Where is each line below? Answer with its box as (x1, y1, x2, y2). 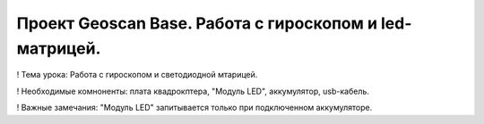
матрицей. (16, 38, 101, 58)
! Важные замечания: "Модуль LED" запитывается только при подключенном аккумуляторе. (16, 103, 373, 113)
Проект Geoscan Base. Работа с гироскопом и (16, 13, 378, 33)
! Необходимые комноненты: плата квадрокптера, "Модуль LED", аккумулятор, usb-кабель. (16, 86, 369, 96)
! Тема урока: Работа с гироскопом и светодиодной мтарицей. (16, 70, 258, 80)
